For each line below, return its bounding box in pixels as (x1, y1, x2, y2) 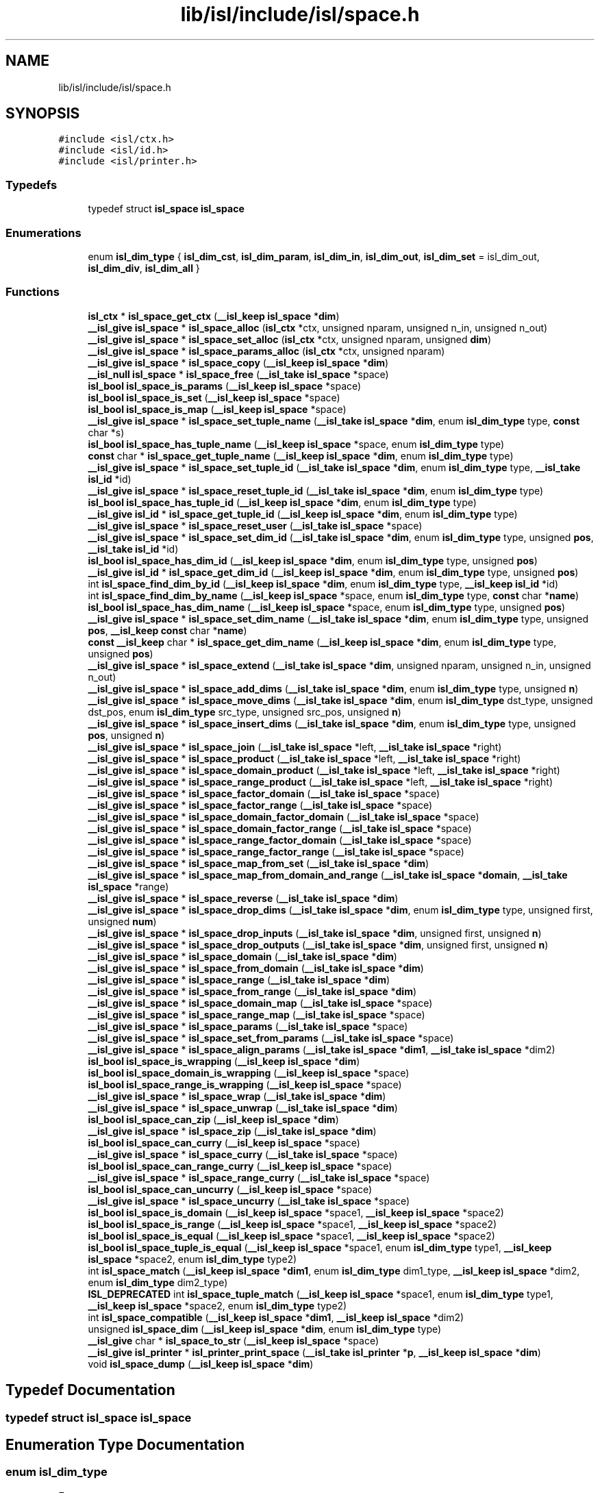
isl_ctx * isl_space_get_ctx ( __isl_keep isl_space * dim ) (88, 310, 340, 322)
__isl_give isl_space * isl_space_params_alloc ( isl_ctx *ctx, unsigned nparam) (88, 344, 445, 357)
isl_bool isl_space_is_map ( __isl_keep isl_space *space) (88, 403, 347, 415)
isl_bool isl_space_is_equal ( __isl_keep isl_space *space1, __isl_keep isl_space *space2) (88, 1229, 495, 1242)
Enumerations (5, 225, 82, 240)
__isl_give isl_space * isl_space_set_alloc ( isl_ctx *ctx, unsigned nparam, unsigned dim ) (88, 333, 491, 345)
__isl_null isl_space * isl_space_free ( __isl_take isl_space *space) (88, 368, 389, 380)
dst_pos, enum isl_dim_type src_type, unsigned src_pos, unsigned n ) (88, 705, 401, 718)
